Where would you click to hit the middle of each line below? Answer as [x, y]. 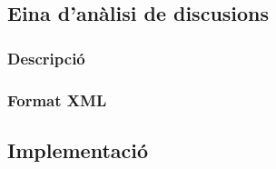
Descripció [46, 58]
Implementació [78, 149]
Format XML [57, 99]
